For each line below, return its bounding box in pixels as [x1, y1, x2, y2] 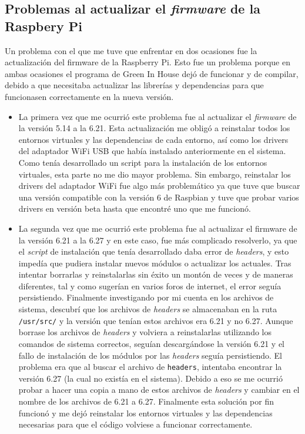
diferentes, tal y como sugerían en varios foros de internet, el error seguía [18, 279, 281, 292]
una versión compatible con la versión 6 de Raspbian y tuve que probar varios [18, 191, 299, 203]
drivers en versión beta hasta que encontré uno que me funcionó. [18, 202, 251, 215]
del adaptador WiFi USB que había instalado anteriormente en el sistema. [18, 145, 286, 157]
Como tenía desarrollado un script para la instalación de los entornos [18, 156, 267, 168]
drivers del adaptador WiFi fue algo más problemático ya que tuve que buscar [18, 179, 300, 192]
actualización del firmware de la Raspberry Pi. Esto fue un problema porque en [5, 56, 290, 68]
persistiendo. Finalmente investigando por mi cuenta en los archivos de [18, 291, 274, 303]
